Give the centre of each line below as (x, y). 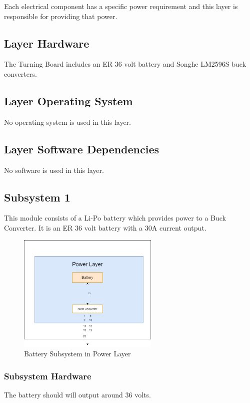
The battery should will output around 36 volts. (77, 395)
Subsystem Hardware (48, 376)
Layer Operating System (68, 100)
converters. (20, 73)
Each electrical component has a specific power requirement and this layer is (121, 6)
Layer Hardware (47, 43)
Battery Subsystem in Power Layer (77, 354)
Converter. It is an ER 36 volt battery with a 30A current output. (105, 227)
